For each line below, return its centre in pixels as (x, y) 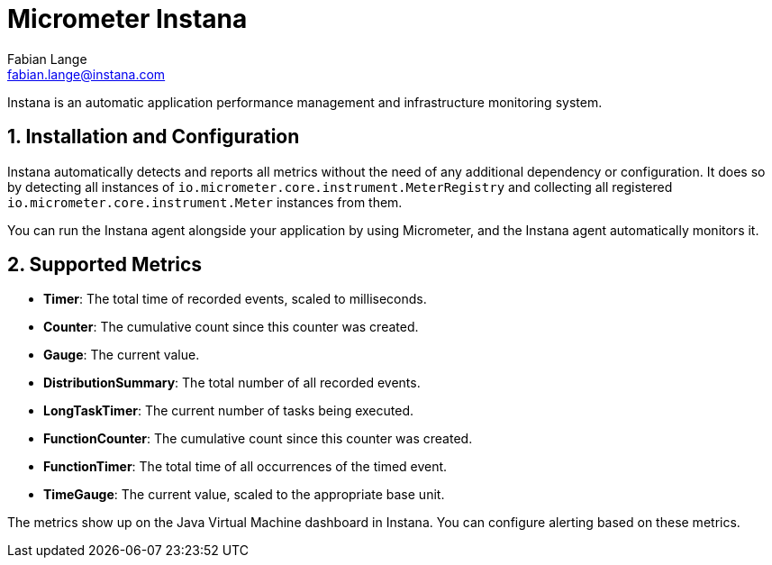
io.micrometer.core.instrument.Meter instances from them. (205, 202)
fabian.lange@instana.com (86, 74)
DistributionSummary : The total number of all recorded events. (232, 383)
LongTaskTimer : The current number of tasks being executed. (229, 411)
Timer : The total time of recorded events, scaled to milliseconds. (235, 299)
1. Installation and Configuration (154, 137)
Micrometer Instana (127, 19)
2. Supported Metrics (105, 265)
